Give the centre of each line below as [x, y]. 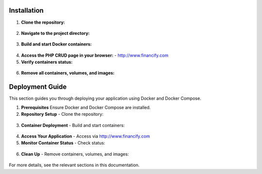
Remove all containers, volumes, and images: [68, 73]
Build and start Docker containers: [57, 44]
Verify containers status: [47, 62]
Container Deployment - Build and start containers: [73, 125]
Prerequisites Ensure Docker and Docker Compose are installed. [86, 107]
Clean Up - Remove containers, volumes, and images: [75, 154]
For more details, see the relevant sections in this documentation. [74, 165]
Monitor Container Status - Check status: [63, 143]
